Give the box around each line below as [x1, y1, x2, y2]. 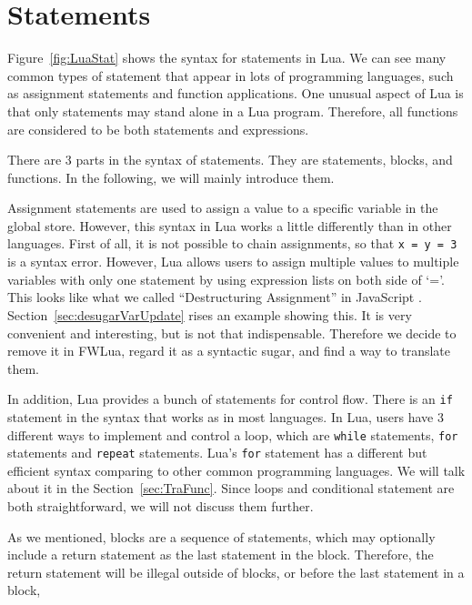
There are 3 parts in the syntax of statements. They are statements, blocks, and [7, 150, 453, 169]
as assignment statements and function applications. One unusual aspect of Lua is [7, 84, 464, 103]
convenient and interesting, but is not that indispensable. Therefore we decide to [7, 323, 457, 342]
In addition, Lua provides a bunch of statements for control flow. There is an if [7, 389, 453, 408]
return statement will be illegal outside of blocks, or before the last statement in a [7, 562, 465, 581]
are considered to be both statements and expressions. [7, 119, 309, 138]
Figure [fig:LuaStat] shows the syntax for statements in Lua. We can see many [7, 48, 447, 67]
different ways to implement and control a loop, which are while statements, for [7, 425, 458, 444]
